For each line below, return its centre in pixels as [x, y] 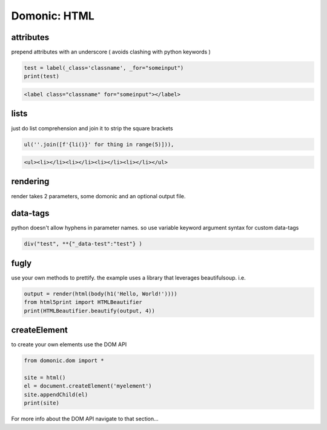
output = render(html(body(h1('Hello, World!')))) [101, 294]
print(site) [42, 403]
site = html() [45, 378]
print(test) [42, 76]
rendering [30, 182]
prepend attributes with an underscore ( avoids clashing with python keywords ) [111, 52]
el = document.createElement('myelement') [88, 386]
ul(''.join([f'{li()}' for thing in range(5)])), [99, 144]
